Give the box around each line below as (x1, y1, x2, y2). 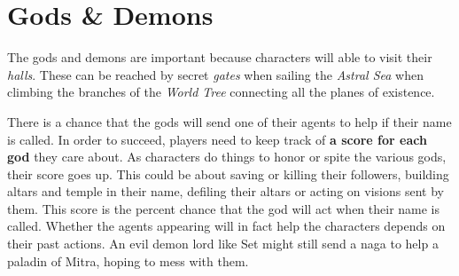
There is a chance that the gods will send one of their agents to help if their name (7, 112, 452, 130)
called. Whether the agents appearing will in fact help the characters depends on (7, 217, 446, 235)
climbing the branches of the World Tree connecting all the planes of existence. (7, 83, 435, 101)
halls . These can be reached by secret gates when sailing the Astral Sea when (7, 65, 424, 83)
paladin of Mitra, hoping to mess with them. (7, 251, 249, 270)
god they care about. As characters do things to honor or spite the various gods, (7, 147, 447, 166)
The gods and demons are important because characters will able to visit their (7, 48, 432, 67)
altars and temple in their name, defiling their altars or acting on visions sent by (7, 182, 444, 201)
